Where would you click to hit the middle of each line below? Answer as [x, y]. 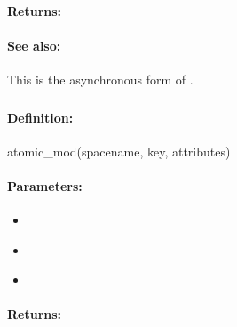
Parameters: [45, 185]
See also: [34, 45]
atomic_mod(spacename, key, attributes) [119, 151]
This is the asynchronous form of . [100, 79]
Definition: [40, 117]
